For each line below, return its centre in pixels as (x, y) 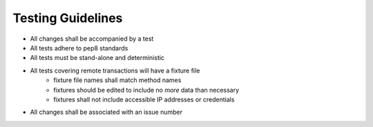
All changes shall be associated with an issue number (106, 112)
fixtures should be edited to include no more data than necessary (146, 90)
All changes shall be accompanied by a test (92, 39)
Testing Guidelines (68, 18)
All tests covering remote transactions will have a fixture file (115, 70)
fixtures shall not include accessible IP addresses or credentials (144, 99)
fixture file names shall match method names (117, 80)
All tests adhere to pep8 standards (79, 48)
